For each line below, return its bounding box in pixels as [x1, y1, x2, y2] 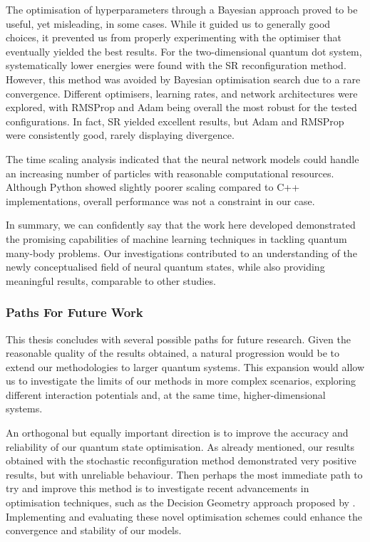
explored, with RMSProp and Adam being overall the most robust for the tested [6, 100, 357, 115]
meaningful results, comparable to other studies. [6, 273, 216, 288]
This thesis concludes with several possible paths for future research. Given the [6, 331, 351, 346]
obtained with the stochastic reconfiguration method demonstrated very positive [6, 453, 356, 468]
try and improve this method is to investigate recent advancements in [6, 481, 309, 496]
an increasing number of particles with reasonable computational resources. [6, 165, 334, 180]
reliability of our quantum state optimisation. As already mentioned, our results [6, 439, 355, 454]
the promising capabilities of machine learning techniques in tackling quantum [6, 231, 347, 246]
